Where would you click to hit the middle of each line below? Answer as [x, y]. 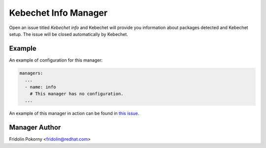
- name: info [40, 87]
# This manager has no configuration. [77, 94]
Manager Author [35, 128]
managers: [31, 73]
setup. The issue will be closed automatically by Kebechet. [68, 34]
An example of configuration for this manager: [56, 60]
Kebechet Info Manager [58, 13]
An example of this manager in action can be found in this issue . [74, 114]
